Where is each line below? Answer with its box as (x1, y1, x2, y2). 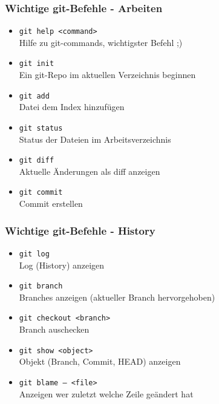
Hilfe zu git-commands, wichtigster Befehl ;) (19, 36, 183, 48)
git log (19, 249, 50, 258)
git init (19, 59, 54, 68)
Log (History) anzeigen (19, 258, 105, 271)
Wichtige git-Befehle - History (5, 223, 155, 238)
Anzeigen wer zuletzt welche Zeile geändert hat (19, 387, 194, 400)
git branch (19, 282, 63, 291)
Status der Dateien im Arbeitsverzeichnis (19, 132, 171, 145)
